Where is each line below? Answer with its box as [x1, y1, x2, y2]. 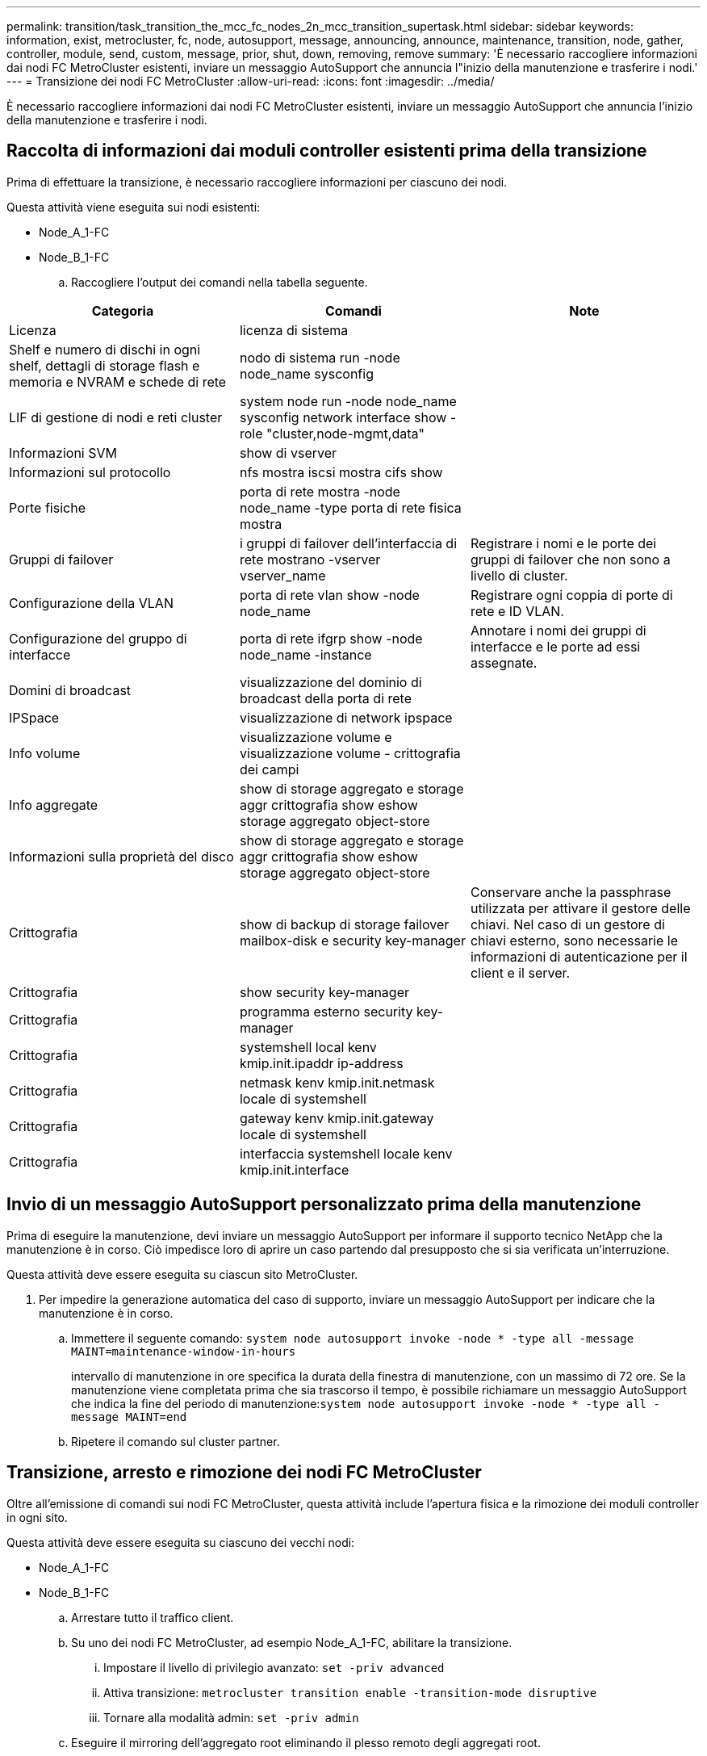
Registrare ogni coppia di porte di [470, 586, 673, 603]
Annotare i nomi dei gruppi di [470, 622, 646, 639]
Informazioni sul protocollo [9, 463, 171, 480]
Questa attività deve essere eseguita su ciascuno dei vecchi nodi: [6, 1535, 355, 1549]
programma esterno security [239, 1003, 413, 1020]
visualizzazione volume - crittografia [239, 744, 461, 761]
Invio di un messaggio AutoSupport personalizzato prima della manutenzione [6, 1194, 642, 1215]
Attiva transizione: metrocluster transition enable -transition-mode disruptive [103, 1685, 597, 1699]
